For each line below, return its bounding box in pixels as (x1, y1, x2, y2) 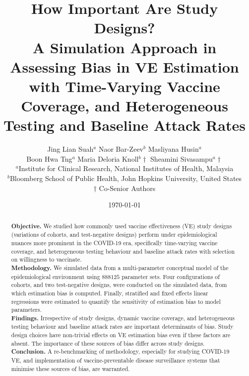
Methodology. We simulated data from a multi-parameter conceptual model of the (11, 263, 229, 272)
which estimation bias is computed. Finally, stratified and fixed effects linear (11, 288, 208, 297)
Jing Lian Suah (47, 144, 94, 154)
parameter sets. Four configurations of (122, 272, 220, 281)
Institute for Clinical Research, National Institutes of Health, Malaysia (18, 163, 234, 174)
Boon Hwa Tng (26, 153, 72, 164)
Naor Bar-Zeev (98, 144, 144, 154)
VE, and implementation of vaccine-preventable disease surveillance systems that (11, 356, 220, 365)
